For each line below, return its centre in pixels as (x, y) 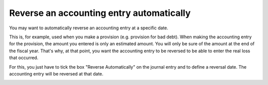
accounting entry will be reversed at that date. (56, 74)
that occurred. (24, 58)
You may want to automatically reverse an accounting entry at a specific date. (89, 28)
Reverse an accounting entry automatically (100, 13)
